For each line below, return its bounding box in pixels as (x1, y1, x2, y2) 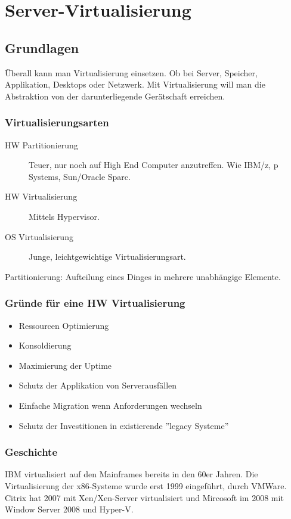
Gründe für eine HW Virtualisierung (5, 296, 185, 310)
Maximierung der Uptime (18, 359, 112, 371)
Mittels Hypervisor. (29, 210, 100, 222)
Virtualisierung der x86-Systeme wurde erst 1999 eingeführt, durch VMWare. (5, 479, 287, 492)
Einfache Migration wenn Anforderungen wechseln (18, 399, 202, 411)
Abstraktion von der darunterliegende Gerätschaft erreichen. (5, 89, 225, 102)
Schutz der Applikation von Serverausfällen (18, 379, 177, 391)
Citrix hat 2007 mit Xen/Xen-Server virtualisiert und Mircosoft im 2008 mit (5, 491, 284, 504)
